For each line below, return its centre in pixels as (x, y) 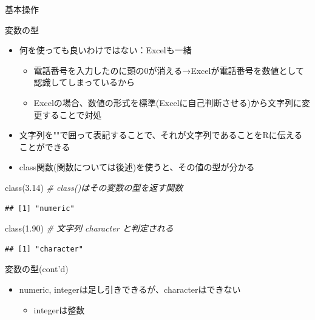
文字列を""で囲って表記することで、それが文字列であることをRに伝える (161, 135)
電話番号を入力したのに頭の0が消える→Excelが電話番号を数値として (169, 70)
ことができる (45, 146)
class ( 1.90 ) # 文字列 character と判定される (89, 228)
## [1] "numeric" (40, 208)
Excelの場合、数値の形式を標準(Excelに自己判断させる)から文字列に (168, 102)
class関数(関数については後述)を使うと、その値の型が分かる (137, 167)
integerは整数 (59, 309)
